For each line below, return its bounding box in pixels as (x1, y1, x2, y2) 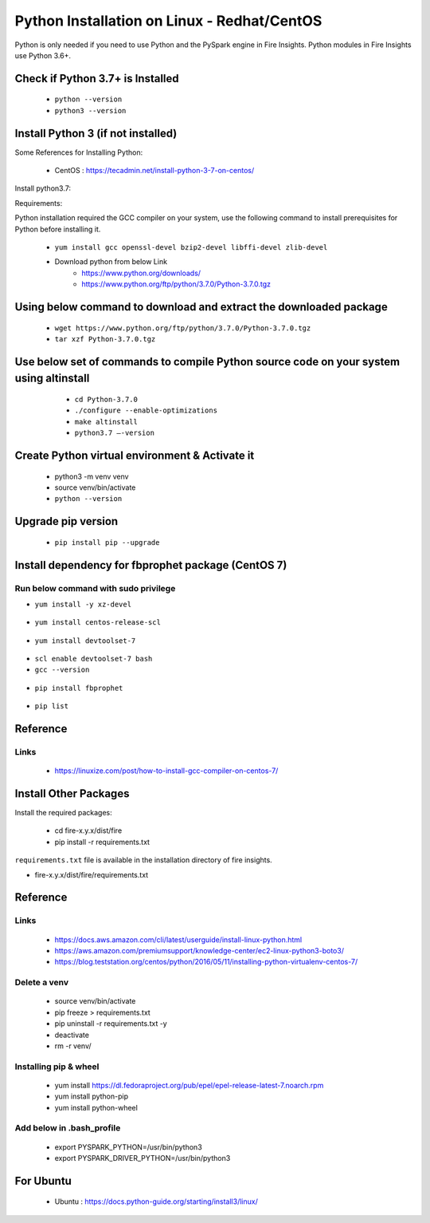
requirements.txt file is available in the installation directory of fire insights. (14, 855, 272, 865)
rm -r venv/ (54, 1041, 92, 1051)
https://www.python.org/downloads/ (81, 268, 201, 278)
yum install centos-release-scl (34, 618, 161, 627)
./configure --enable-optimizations (74, 406, 218, 415)
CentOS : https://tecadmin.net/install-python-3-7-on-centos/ (54, 166, 255, 176)
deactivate (54, 1030, 89, 1040)
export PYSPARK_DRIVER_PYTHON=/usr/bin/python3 (54, 1154, 231, 1162)
